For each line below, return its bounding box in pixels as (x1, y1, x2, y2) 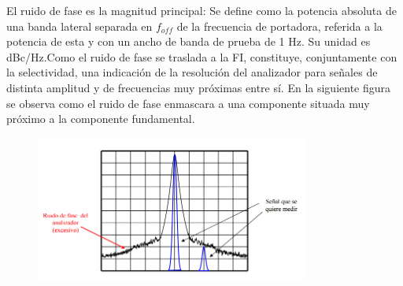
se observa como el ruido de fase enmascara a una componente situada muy (6, 95, 370, 111)
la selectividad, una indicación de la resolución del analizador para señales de (6, 64, 378, 80)
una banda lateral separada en (6, 17, 153, 34)
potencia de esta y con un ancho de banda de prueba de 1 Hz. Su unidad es (6, 33, 371, 50)
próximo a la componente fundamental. (6, 110, 195, 127)
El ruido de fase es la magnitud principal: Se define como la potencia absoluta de (6, 2, 397, 18)
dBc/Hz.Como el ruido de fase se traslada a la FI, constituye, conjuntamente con (6, 48, 397, 65)
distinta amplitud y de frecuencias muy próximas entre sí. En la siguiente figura (6, 79, 391, 95)
